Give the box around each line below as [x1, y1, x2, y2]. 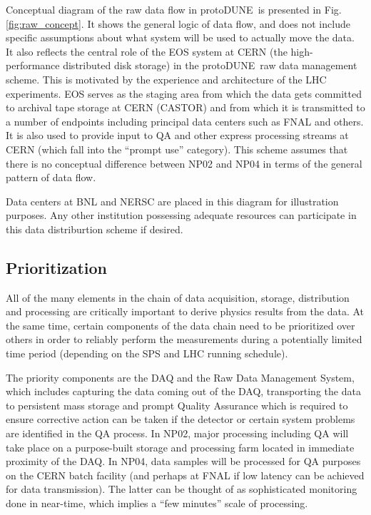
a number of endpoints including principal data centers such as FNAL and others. [6, 113, 364, 128]
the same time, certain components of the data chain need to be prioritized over [6, 317, 355, 332]
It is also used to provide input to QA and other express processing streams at [6, 128, 349, 143]
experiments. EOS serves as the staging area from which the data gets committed [6, 86, 362, 101]
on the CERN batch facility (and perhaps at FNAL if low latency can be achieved [6, 467, 365, 482]
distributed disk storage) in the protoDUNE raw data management [63, 58, 357, 73]
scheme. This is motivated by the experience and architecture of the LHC [6, 71, 327, 86]
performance [6, 58, 60, 73]
